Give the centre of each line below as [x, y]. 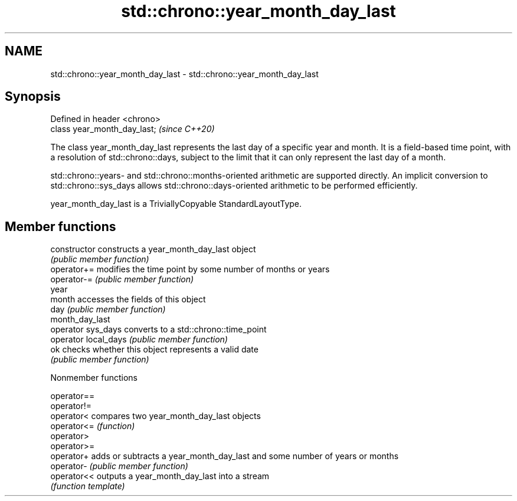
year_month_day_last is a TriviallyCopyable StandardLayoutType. [176, 204]
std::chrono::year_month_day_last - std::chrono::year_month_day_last [184, 74]
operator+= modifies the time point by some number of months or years [190, 269]
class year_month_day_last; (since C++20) [132, 129]
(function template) [88, 486]
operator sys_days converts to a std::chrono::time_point [158, 329]
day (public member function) [108, 309]
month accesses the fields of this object [128, 299]
